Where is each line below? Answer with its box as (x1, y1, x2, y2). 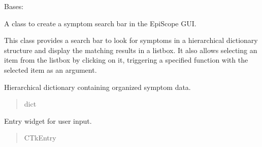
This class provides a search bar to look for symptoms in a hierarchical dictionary (4, 35, 258, 45)
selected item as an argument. (4, 64, 97, 75)
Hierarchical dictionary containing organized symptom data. (4, 81, 191, 92)
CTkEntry (24, 132, 56, 143)
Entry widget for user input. (4, 115, 92, 126)
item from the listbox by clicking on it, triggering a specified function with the (4, 55, 248, 65)
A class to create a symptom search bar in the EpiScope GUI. (4, 18, 196, 28)
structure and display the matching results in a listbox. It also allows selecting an (4, 44, 257, 55)
